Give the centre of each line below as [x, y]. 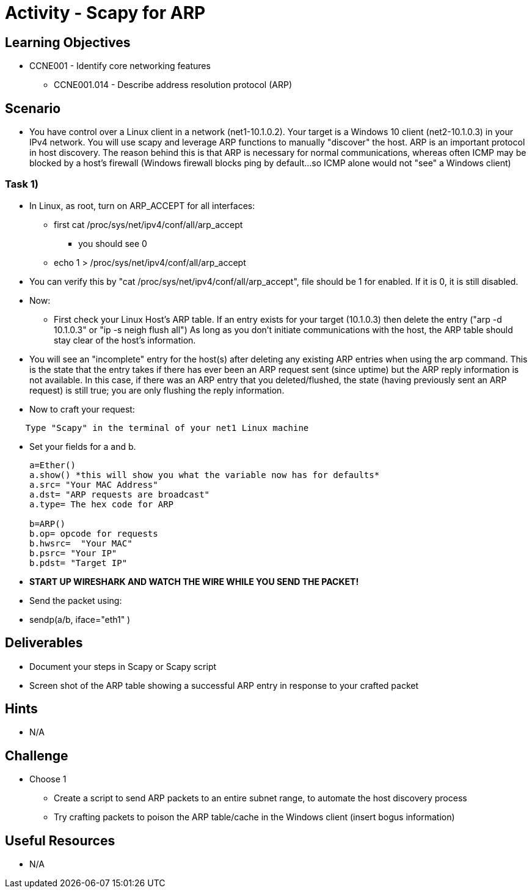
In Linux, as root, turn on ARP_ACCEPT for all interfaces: [142, 205]
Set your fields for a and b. [83, 446]
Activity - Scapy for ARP [105, 13]
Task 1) [22, 184]
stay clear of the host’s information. [125, 340]
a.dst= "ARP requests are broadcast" [120, 494]
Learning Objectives [68, 42]
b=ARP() [48, 524]
